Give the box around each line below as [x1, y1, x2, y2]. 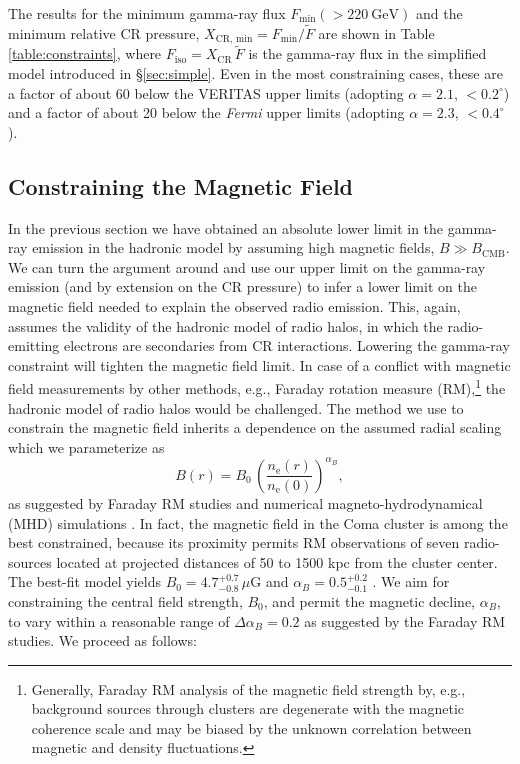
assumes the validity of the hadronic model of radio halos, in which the [8, 315, 443, 336]
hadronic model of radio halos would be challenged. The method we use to [8, 397, 464, 418]
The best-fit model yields [8, 571, 161, 592]
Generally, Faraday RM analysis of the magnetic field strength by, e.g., [31, 678, 466, 699]
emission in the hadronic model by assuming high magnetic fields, [32, 237, 435, 258]
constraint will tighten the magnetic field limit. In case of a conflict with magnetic [8, 354, 511, 375]
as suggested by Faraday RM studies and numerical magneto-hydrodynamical [8, 492, 483, 513]
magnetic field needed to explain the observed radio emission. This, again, [8, 296, 461, 317]
